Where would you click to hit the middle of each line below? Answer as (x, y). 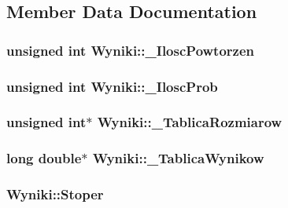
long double (44, 158)
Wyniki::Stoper (55, 194)
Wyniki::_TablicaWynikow (178, 158)
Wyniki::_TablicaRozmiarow (190, 122)
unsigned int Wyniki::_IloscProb (112, 86)
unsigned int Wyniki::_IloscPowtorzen (131, 50)
